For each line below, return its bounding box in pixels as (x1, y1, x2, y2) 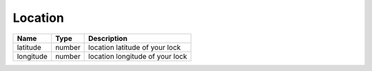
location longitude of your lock (88, 51, 187, 61)
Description (88, 33, 127, 43)
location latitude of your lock (88, 42, 181, 52)
